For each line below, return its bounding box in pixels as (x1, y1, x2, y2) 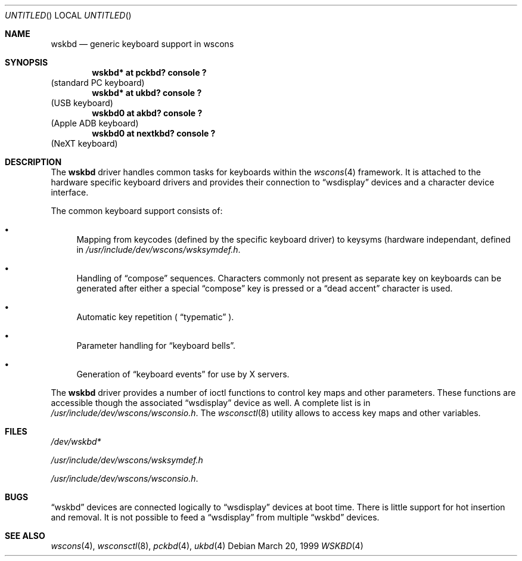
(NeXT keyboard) (51, 138, 118, 148)
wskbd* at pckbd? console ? (92, 67, 207, 78)
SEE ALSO (5, 531, 45, 541)
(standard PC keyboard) (51, 78, 145, 88)
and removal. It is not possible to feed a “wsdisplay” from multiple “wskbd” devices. (51, 512, 380, 522)
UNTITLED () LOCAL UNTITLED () (5, 10, 132, 20)
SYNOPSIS (5, 57, 48, 67)
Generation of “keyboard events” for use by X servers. (76, 369, 290, 379)
